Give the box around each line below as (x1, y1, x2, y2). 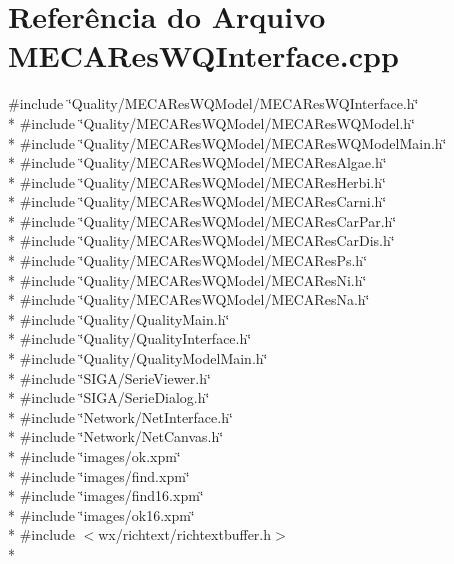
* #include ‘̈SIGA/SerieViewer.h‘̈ (8, 367, 211, 388)
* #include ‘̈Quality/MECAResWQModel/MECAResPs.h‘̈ (8, 250, 368, 271)
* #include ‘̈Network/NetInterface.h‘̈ (8, 406, 233, 427)
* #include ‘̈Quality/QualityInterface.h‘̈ (8, 328, 252, 349)
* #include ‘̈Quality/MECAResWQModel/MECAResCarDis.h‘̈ (8, 230, 395, 251)
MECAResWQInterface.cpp (8, 35, 399, 76)
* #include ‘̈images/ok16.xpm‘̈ (8, 504, 195, 525)
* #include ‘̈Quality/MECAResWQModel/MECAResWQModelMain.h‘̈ (8, 132, 447, 153)
